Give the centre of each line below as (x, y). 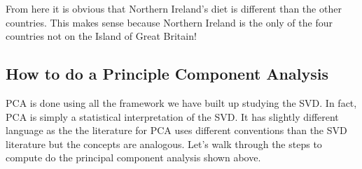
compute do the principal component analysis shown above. (133, 157)
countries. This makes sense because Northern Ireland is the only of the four (169, 22)
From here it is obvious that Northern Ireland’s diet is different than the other (174, 8)
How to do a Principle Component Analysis (167, 74)
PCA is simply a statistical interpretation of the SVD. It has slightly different (172, 116)
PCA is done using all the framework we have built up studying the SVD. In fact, (181, 102)
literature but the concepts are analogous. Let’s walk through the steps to (164, 144)
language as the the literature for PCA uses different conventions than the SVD (176, 130)
